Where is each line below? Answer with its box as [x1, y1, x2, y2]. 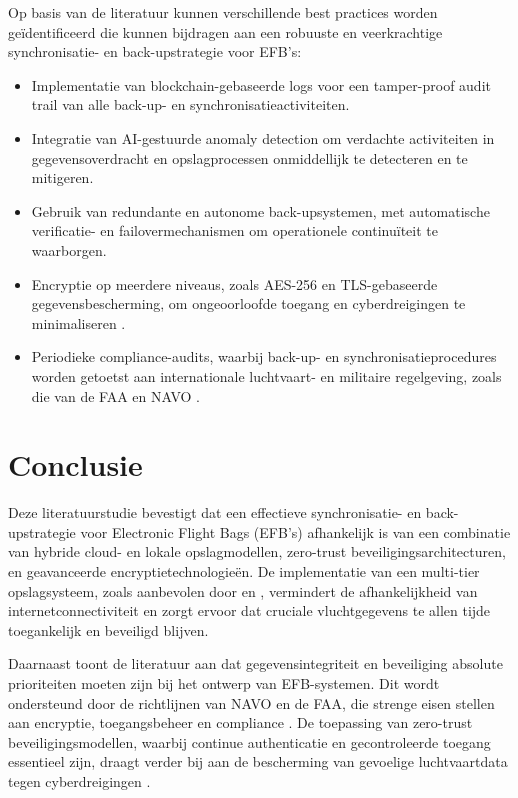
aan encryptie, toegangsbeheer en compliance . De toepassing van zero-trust [8, 712, 473, 733]
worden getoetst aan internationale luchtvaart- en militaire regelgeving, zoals [31, 365, 502, 386]
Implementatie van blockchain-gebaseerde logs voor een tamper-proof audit [31, 74, 491, 95]
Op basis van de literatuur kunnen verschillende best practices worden [8, 2, 438, 22]
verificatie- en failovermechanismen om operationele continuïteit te [31, 220, 438, 241]
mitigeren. [31, 167, 94, 188]
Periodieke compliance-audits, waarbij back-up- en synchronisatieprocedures [31, 346, 497, 367]
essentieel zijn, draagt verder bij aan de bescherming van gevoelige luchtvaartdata [8, 751, 508, 772]
